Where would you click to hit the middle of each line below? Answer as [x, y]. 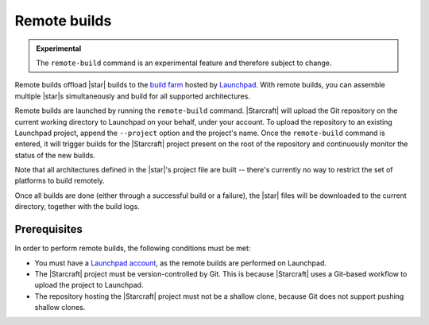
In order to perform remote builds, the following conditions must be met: [133, 248]
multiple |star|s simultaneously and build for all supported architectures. [132, 96]
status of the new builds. [55, 155]
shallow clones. [60, 308]
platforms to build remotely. [60, 181]
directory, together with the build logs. [77, 207]
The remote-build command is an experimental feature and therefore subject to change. [184, 63]
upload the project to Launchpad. [89, 285]
